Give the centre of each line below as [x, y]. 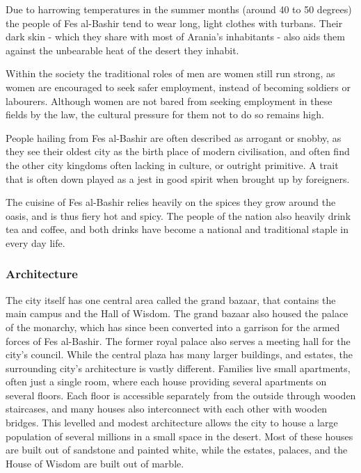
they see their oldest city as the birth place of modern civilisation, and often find [178, 151]
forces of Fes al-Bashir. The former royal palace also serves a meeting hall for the [178, 340]
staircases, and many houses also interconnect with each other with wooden [167, 409]
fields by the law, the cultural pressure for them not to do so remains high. [165, 114]
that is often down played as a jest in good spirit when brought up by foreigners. [178, 178]
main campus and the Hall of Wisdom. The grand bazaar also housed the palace [177, 313]
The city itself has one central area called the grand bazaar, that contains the [171, 299]
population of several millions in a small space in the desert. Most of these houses [179, 436]
